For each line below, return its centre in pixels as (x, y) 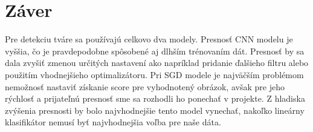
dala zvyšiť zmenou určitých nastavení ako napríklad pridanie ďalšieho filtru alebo (157, 63)
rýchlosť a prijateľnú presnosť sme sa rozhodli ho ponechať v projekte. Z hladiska (155, 98)
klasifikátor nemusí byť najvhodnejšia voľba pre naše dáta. (113, 122)
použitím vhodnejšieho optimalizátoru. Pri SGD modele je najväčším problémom (154, 74)
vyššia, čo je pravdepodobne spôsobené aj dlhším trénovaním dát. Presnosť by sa (155, 51)
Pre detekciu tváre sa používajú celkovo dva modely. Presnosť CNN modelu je (149, 39)
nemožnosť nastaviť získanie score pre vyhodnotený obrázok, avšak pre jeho (145, 86)
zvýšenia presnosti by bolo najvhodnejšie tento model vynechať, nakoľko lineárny (155, 110)
